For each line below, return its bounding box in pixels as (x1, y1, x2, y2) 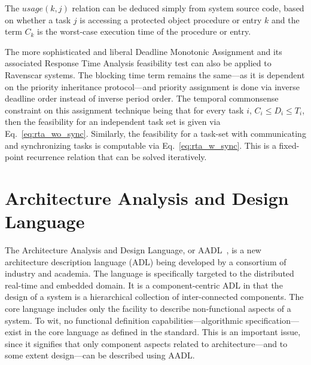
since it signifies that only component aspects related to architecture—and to (5, 337, 288, 349)
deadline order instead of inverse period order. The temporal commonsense (5, 92, 279, 105)
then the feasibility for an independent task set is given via (5, 115, 221, 128)
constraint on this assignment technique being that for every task (5, 103, 244, 116)
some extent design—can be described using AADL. (5, 349, 195, 361)
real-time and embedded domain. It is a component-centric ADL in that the (5, 278, 283, 291)
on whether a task (5, 13, 71, 26)
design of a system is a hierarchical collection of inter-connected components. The (5, 290, 304, 303)
